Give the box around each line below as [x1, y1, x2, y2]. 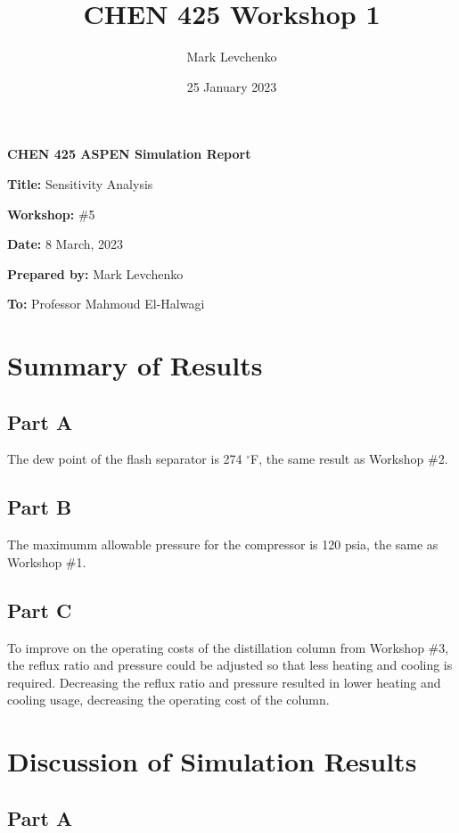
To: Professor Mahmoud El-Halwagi [7, 294, 205, 313]
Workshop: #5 [7, 204, 95, 223]
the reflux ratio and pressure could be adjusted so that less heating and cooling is [7, 656, 453, 674]
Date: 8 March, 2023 [7, 235, 124, 253]
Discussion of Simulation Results [7, 743, 417, 779]
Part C [7, 596, 72, 623]
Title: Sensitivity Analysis [7, 174, 153, 193]
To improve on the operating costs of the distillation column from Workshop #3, [7, 638, 449, 656]
